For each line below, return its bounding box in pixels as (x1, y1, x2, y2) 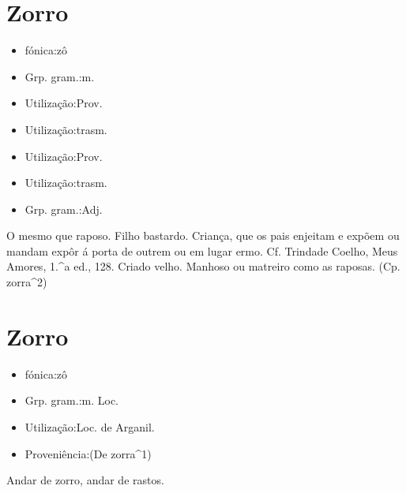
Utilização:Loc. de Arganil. (24, 418, 155, 435)
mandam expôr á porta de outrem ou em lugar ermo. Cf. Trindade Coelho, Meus (6, 242, 398, 259)
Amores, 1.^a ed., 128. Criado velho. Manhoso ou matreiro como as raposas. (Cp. (6, 258, 400, 275)
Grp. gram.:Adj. (24, 200, 103, 217)
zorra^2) (6, 274, 47, 290)
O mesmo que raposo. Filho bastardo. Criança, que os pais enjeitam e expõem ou (6, 227, 400, 244)
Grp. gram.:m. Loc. (24, 392, 119, 409)
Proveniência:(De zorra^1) (24, 445, 152, 461)
